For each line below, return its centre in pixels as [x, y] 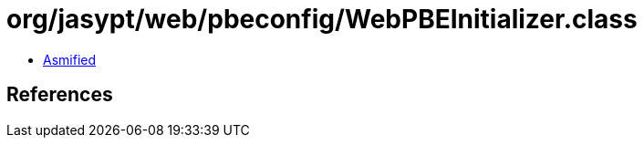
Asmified [70, 59]
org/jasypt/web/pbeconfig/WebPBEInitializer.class [322, 19]
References [60, 95]
